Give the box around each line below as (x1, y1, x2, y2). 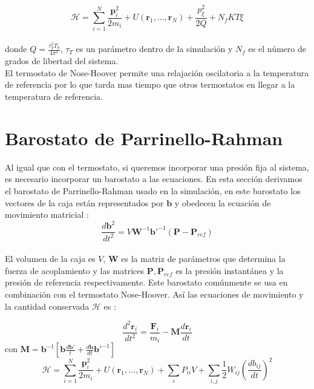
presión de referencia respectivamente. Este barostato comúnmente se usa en (5, 276, 288, 289)
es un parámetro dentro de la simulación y (76, 42, 233, 55)
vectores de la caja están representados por (5, 196, 164, 209)
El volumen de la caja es (5, 252, 96, 265)
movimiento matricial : (5, 208, 89, 221)
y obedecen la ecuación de (174, 196, 271, 209)
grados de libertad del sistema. (5, 54, 119, 67)
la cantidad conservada (5, 299, 90, 312)
